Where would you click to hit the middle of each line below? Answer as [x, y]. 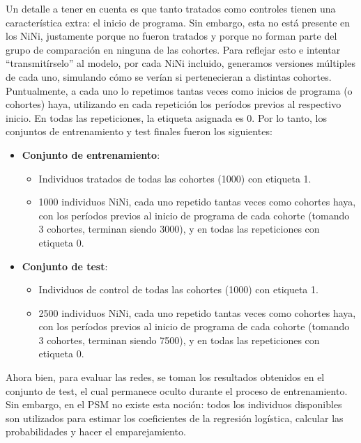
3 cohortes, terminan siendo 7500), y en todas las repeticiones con [179, 340]
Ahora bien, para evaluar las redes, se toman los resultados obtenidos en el [165, 377]
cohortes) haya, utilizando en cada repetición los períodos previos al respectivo [174, 104]
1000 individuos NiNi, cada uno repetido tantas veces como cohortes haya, [197, 202]
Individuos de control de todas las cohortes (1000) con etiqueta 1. [178, 289]
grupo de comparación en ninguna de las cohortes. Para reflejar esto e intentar [173, 49]
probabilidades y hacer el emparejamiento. [96, 432]
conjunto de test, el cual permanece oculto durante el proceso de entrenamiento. [177, 390]
